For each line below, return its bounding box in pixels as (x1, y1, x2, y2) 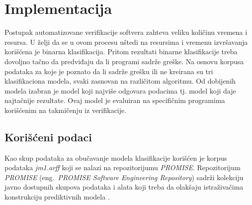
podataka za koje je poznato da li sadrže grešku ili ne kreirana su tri (4, 66, 213, 76)
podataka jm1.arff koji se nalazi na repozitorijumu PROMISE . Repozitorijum (4, 162, 241, 173)
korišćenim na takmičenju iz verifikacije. (4, 104, 127, 115)
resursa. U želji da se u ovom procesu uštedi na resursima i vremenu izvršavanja (4, 36, 248, 47)
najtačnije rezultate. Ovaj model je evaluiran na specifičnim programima (4, 95, 225, 105)
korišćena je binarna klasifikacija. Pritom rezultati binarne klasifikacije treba (4, 46, 238, 57)
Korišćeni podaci (4, 129, 92, 144)
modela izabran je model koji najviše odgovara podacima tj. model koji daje (4, 85, 236, 96)
